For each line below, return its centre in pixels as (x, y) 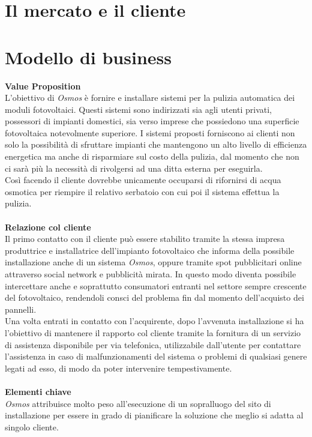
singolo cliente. (32, 426)
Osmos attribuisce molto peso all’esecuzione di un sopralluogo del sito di (138, 403)
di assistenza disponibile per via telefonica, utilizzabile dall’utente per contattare (153, 344)
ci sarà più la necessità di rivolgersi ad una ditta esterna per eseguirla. (134, 168)
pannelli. (21, 309)
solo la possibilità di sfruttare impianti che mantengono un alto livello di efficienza (156, 144)
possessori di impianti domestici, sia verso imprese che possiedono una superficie (152, 121)
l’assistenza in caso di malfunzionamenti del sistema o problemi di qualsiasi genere (156, 356)
